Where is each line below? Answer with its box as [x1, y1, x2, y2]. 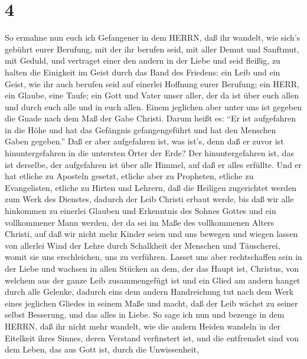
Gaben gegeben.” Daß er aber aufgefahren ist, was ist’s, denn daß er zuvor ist [5, 135, 284, 147]
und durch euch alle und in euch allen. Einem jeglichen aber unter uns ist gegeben [5, 100, 302, 113]
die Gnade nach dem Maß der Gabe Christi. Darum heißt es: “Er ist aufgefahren [5, 112, 296, 124]
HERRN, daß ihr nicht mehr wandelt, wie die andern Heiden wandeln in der [5, 320, 281, 332]
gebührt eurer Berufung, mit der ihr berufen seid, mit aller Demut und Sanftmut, [5, 42, 299, 55]
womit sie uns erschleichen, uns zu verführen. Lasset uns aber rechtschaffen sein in [5, 251, 302, 263]
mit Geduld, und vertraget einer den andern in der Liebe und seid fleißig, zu [5, 54, 280, 67]
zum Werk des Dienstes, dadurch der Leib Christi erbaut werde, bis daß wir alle [5, 193, 294, 205]
